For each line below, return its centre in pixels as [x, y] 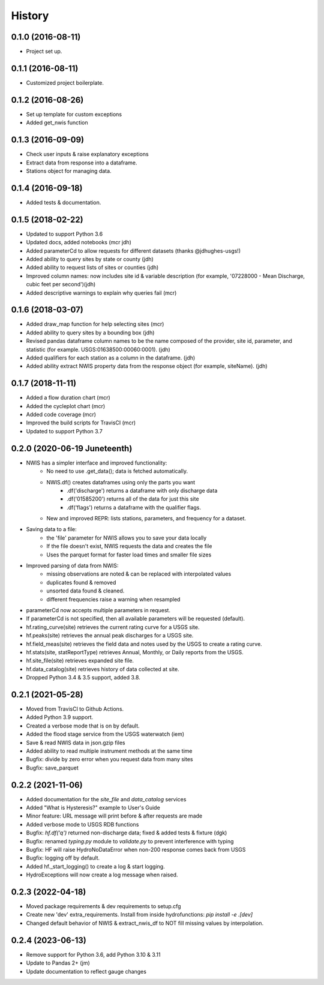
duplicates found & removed [81, 582]
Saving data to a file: [52, 529]
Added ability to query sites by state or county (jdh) [90, 259]
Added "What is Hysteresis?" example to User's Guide [93, 808]
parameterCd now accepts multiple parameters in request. [98, 610]
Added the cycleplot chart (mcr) [66, 406]
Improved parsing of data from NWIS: [72, 566]
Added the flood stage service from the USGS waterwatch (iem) [105, 734]
